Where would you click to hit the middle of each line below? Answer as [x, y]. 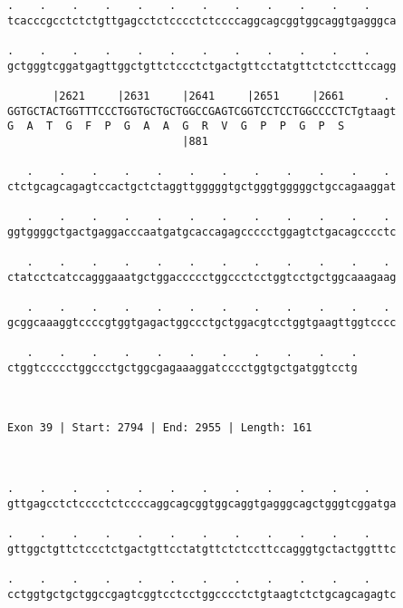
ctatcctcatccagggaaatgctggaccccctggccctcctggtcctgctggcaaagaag [202, 277]
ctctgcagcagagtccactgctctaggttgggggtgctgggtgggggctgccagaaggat [202, 186]
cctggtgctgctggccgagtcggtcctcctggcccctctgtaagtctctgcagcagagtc [202, 594]
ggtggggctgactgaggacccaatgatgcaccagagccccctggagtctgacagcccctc [202, 232]
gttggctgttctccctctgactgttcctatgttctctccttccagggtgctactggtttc [202, 549]
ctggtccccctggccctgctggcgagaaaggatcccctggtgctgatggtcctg [182, 367]
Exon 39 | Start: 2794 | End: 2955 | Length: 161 [160, 428]
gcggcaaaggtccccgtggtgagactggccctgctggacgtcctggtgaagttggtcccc [202, 322]
